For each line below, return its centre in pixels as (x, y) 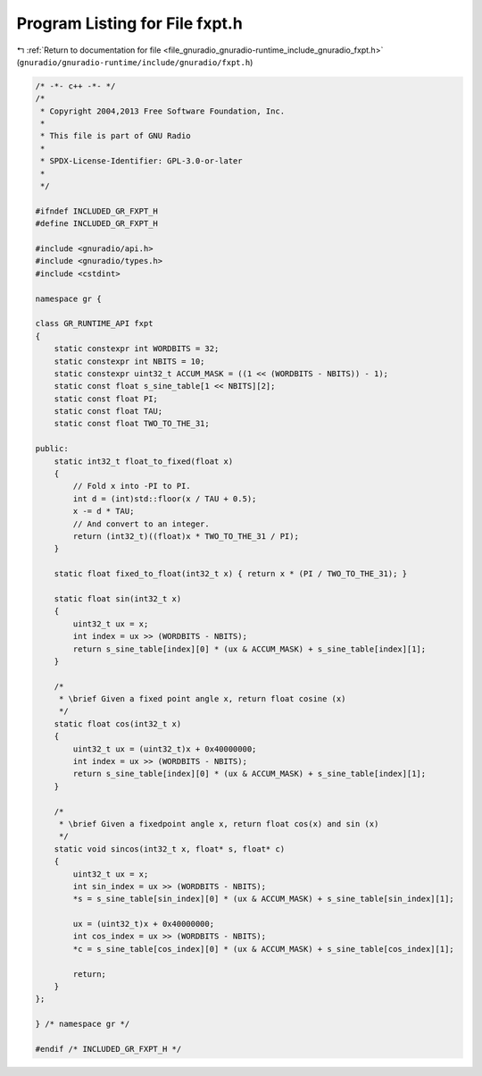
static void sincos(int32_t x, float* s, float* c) (170, 849)
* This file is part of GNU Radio (116, 136)
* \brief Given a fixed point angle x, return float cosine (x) (202, 699)
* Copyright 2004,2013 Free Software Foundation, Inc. (163, 111)
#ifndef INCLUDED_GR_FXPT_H (96, 211)
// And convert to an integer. (141, 524)
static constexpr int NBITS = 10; (129, 361)
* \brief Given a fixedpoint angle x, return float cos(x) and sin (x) (219, 824)
